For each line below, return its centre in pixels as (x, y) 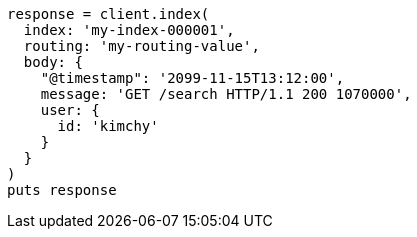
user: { (70, 110)
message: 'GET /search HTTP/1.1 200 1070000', (226, 94)
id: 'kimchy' (108, 126)
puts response (62, 190)
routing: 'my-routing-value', (141, 46)
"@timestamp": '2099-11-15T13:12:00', (192, 78)
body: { (53, 62)
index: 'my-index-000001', (129, 30)
